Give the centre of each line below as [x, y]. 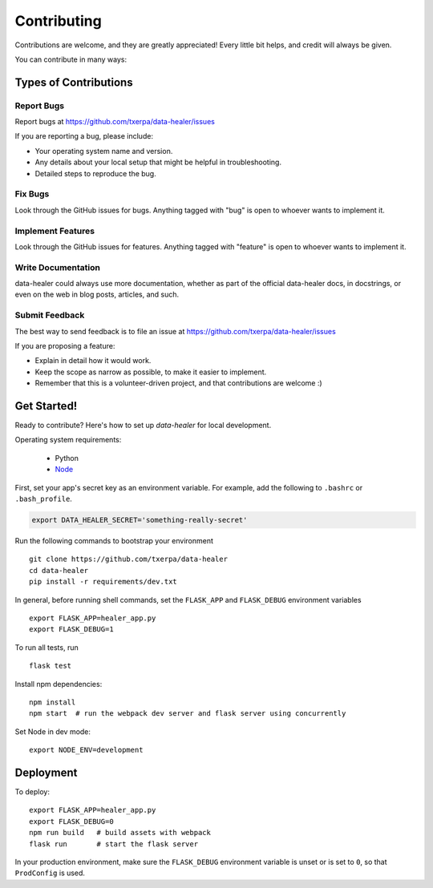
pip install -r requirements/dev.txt [103, 582]
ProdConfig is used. [50, 873]
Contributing [58, 21]
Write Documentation [57, 267]
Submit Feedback [50, 315]
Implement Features [55, 231]
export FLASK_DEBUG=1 [71, 630]
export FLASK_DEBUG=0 [71, 821]
